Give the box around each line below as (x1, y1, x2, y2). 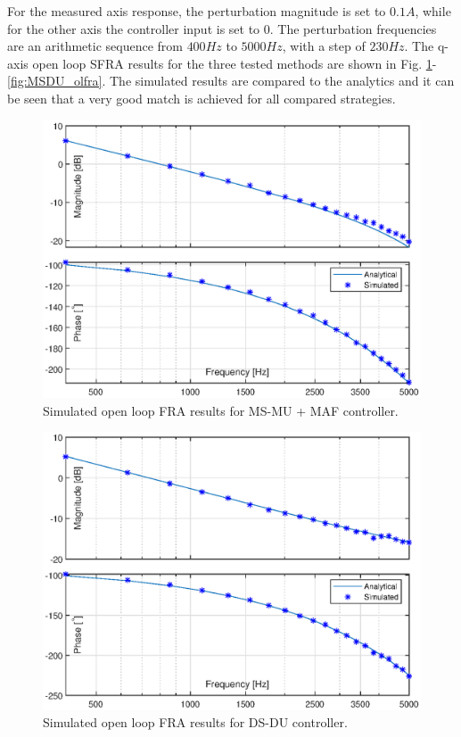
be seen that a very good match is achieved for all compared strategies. (7, 88, 396, 107)
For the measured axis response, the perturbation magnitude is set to (7, 2, 386, 20)
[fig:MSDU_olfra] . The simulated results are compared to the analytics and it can (7, 71, 455, 90)
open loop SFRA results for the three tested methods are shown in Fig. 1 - (32, 54, 437, 72)
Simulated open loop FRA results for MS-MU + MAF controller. (43, 401, 399, 419)
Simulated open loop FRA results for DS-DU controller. (43, 713, 348, 732)
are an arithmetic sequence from (7, 37, 183, 55)
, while (415, 2, 451, 20)
